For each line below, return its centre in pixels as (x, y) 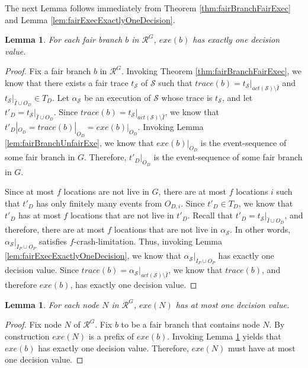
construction (27, 336)
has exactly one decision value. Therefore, (113, 348)
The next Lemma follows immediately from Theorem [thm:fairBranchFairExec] (148, 8)
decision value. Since (42, 270)
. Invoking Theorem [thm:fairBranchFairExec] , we (211, 71)
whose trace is (187, 97)
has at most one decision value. (232, 304)
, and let (237, 97)
